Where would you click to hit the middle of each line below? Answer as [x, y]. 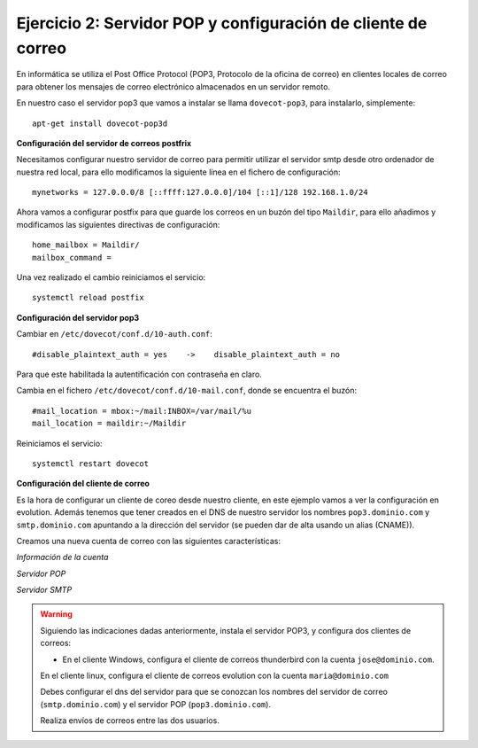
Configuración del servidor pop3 [78, 317]
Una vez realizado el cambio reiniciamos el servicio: [111, 277]
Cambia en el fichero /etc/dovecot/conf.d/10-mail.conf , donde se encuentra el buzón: [187, 391]
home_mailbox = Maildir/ [86, 245]
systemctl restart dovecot [91, 464]
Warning [56, 614]
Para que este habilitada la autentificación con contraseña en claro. [139, 374]
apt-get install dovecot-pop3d [100, 123]
